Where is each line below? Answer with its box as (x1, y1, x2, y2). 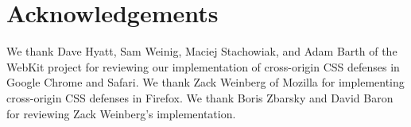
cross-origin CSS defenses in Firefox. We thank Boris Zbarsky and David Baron (6, 89, 394, 106)
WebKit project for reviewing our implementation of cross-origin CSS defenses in (6, 58, 400, 75)
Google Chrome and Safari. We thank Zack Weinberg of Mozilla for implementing (6, 74, 405, 90)
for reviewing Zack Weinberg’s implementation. (6, 105, 236, 121)
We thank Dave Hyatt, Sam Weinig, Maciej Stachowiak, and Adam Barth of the (6, 43, 397, 60)
